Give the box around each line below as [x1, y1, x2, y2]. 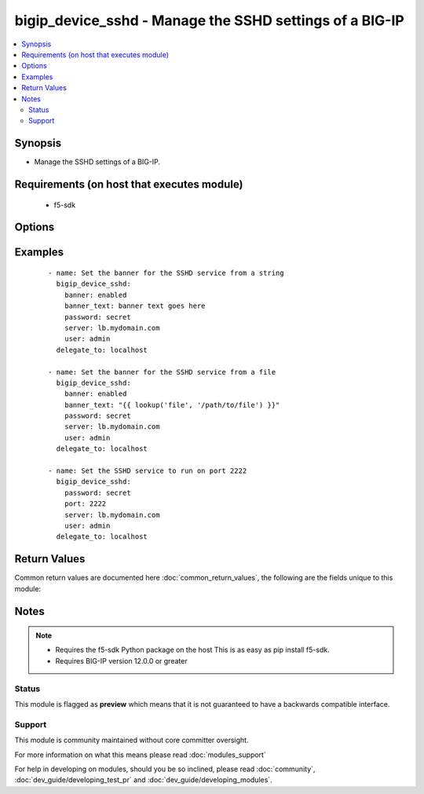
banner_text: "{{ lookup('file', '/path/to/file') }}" [64, 401, 280, 409]
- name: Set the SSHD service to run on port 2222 [48, 467, 247, 475]
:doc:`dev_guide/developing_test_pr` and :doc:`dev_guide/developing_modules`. [14, 775, 272, 785]
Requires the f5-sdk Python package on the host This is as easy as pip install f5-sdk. [55, 645, 330, 655]
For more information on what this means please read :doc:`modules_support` [14, 750, 266, 759]
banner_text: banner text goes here [64, 302, 206, 310]
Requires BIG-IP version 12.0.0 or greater [55, 656, 188, 665]
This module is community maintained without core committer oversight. [14, 735, 249, 745]
